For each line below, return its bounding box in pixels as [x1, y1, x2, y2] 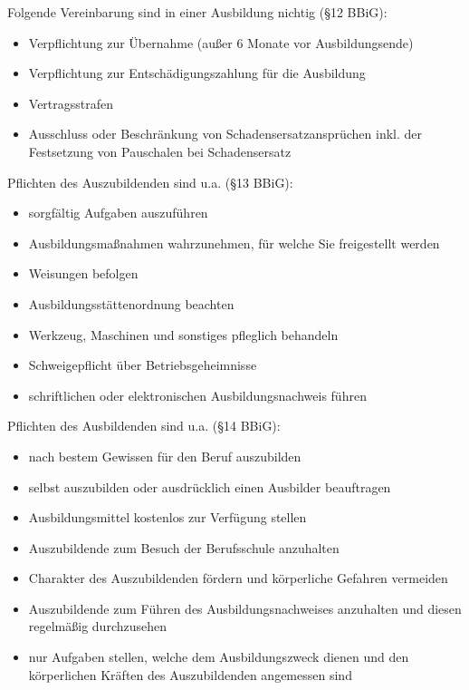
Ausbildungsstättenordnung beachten [28, 294, 234, 313]
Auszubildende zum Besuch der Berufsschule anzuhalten [28, 538, 340, 557]
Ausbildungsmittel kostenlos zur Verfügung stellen [28, 508, 307, 527]
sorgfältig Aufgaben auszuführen [28, 203, 208, 222]
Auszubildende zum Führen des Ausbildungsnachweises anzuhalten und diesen [28, 598, 462, 617]
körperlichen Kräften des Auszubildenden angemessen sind [28, 665, 352, 684]
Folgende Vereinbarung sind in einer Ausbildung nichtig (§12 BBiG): [7, 3, 388, 21]
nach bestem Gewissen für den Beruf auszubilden [28, 446, 301, 465]
